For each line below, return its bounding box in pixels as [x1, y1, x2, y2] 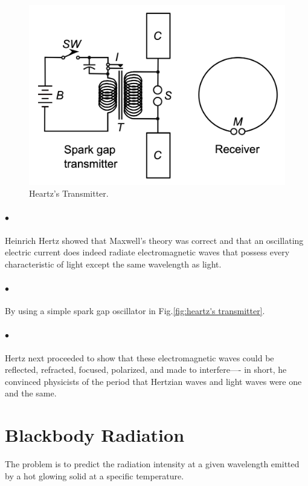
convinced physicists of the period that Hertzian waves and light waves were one [5, 375, 302, 387]
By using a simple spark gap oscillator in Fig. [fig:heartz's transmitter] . [5, 304, 265, 317]
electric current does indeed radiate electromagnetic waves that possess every [5, 246, 290, 258]
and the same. [5, 387, 57, 399]
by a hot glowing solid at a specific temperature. [5, 469, 184, 482]
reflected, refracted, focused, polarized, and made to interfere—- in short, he [5, 363, 287, 376]
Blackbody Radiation [5, 422, 185, 447]
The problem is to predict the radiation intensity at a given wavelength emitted [5, 458, 300, 470]
